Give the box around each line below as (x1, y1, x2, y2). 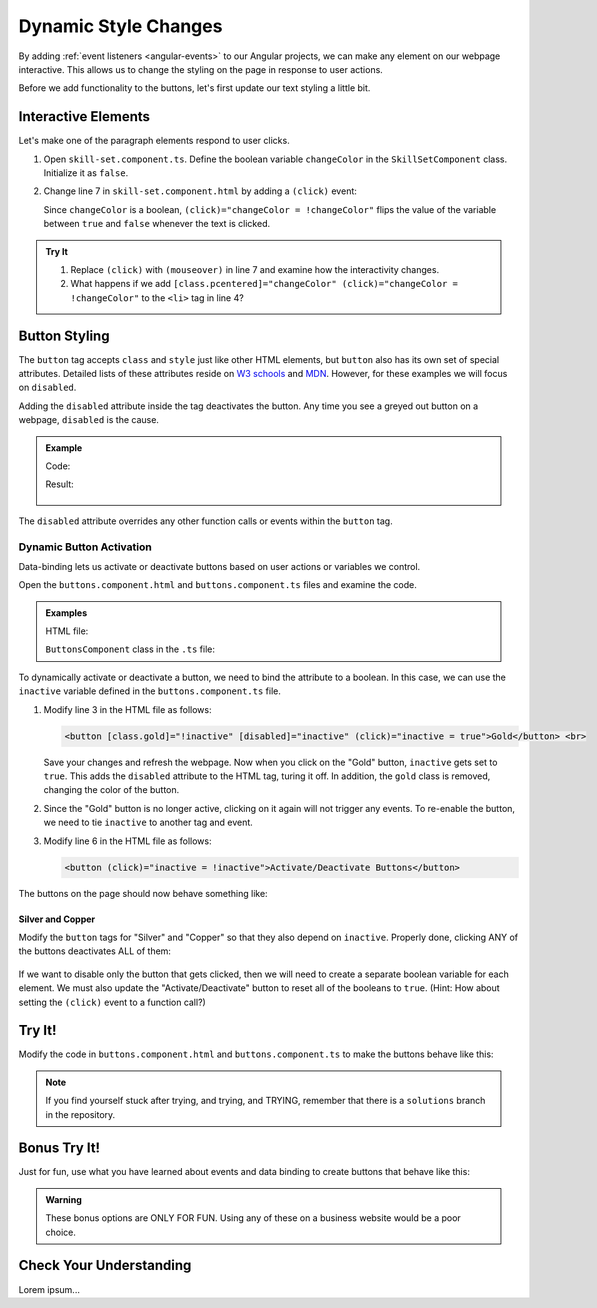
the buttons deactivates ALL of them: (18, 945, 172, 957)
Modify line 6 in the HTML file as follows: (43, 835, 212, 847)
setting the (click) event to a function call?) (18, 996, 207, 1008)
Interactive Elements (18, 108, 150, 125)
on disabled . (18, 381, 77, 394)
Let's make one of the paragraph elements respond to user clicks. (18, 135, 290, 147)
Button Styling (18, 327, 110, 344)
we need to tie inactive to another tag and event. (43, 816, 254, 829)
